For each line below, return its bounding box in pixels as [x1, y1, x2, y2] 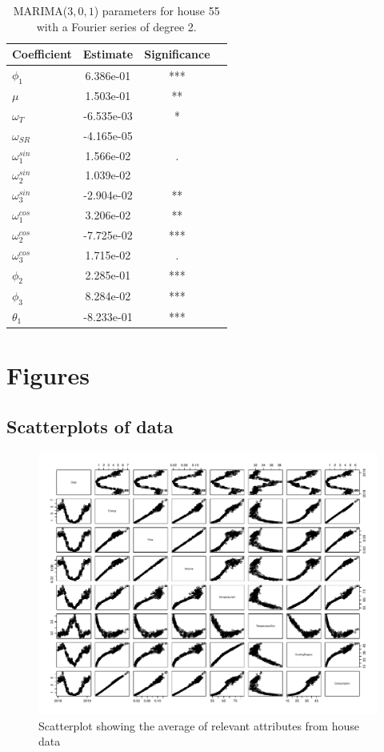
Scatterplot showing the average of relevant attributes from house [38, 717, 359, 734]
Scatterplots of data [6, 413, 174, 438]
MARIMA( [13, 2, 68, 18]
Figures [6, 359, 90, 392]
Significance [144, 46, 210, 62]
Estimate [82, 46, 134, 62]
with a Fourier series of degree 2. [36, 18, 197, 34]
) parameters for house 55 [94, 2, 220, 18]
